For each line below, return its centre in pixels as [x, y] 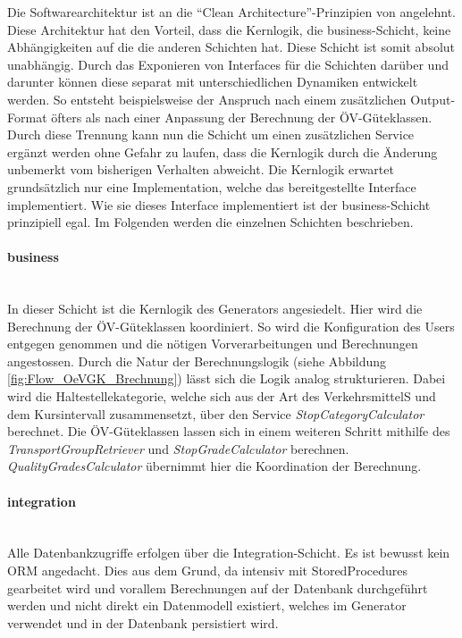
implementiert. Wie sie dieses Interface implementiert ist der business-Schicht [219, 204]
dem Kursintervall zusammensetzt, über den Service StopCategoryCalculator [216, 413]
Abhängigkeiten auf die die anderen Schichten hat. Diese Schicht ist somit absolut [231, 47]
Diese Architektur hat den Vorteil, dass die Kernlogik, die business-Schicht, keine [229, 29]
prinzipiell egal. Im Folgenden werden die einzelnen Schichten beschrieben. [210, 222]
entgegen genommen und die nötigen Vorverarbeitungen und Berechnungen [213, 344]
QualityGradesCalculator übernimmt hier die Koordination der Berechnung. [214, 466]
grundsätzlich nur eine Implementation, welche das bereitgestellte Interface [212, 186]
